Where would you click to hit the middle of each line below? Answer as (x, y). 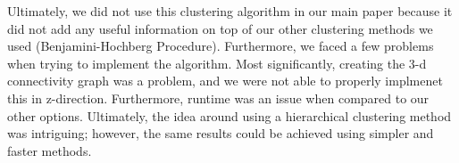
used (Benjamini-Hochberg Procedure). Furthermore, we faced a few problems (221, 46)
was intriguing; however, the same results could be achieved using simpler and (221, 133)
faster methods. (50, 150)
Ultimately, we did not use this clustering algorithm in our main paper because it (230, 11)
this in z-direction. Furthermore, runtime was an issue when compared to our (218, 98)
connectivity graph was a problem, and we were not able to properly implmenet (225, 81)
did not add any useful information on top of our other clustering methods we (220, 28)
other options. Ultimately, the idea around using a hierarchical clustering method (229, 115)
